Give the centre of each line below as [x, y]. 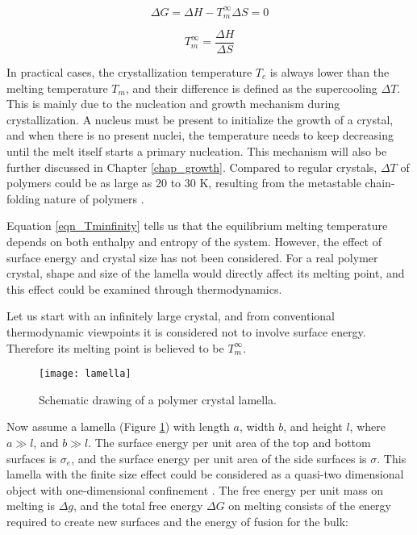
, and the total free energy [138, 506]
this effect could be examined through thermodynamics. [144, 288]
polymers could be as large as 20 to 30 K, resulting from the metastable [184, 183]
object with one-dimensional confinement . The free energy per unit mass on [195, 489]
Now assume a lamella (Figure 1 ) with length [118, 426]
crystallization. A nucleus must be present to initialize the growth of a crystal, [200, 119]
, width [257, 426]
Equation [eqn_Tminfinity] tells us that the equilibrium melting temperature [197, 226]
